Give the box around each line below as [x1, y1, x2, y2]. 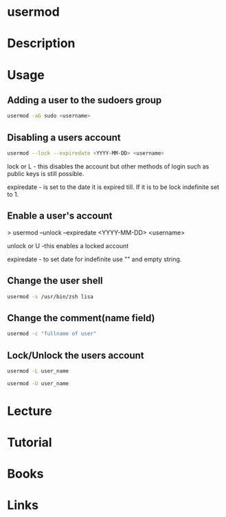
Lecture [7, 403, 53, 419]
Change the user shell [7, 275, 103, 287]
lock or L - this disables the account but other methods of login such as [7, 162, 210, 170]
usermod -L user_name [7, 367, 69, 375]
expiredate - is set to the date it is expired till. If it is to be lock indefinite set [7, 183, 220, 191]
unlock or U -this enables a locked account [7, 241, 129, 250]
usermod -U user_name [7, 379, 69, 387]
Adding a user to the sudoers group [7, 94, 162, 106]
